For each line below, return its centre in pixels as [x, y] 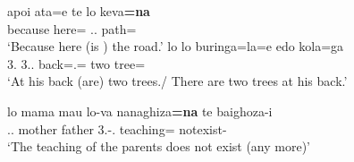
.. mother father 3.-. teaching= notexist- [117, 128]
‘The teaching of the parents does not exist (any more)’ [159, 146]
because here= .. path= [72, 28]
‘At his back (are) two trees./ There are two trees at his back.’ [177, 81]
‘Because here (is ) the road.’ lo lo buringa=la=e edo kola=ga [176, 46]
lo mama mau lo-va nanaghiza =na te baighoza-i [140, 111]
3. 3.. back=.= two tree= [76, 63]
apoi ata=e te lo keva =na [79, 11]
